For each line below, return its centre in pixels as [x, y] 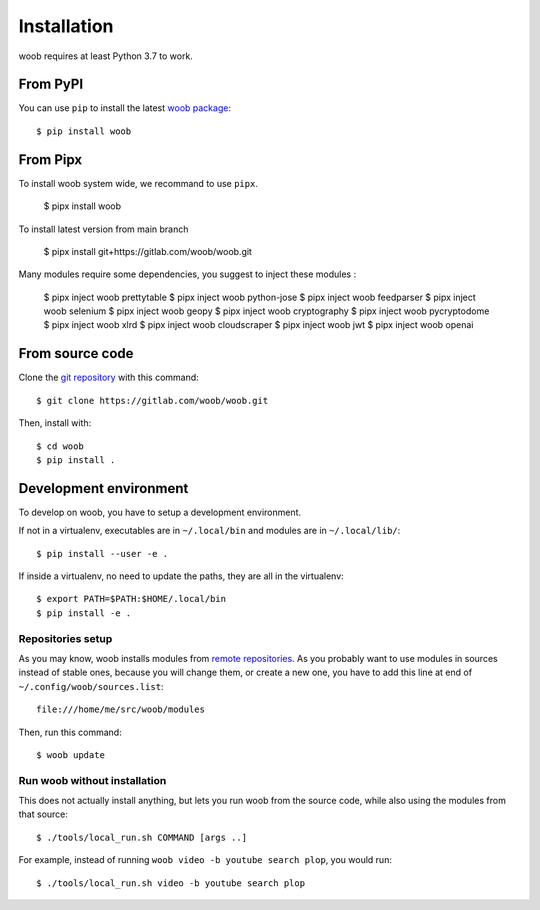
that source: [43, 814]
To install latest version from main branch [103, 229]
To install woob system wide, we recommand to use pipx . [138, 183]
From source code [76, 353]
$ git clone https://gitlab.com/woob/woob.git [152, 400]
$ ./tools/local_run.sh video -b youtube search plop [170, 883]
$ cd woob [60, 446]
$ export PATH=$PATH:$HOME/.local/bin [131, 599]
